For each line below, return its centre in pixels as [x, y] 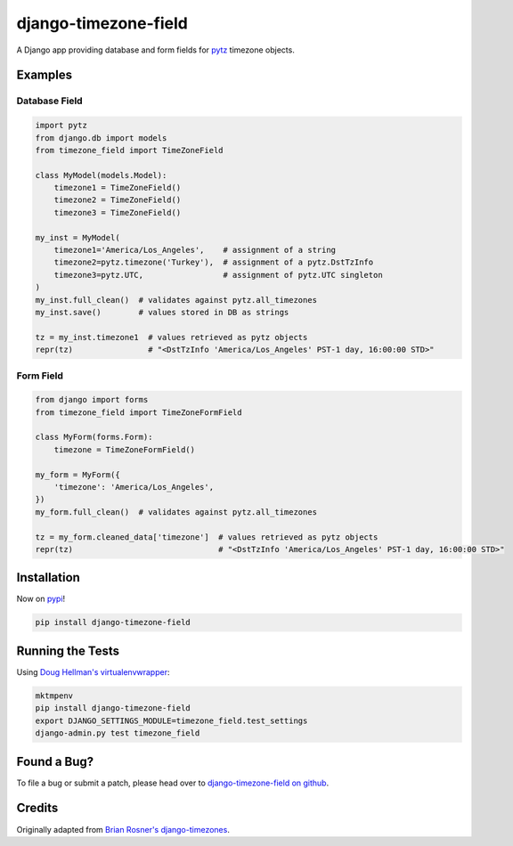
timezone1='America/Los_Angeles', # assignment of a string [195, 250]
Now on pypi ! [41, 599]
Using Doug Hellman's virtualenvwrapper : [93, 671]
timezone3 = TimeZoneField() [118, 212]
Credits [37, 808]
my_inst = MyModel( [77, 237]
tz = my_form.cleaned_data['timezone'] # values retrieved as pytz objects [207, 537]
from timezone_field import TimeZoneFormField [138, 412]
